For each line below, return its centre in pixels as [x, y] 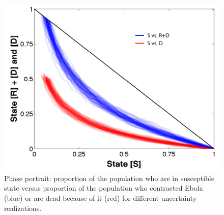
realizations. [23, 208]
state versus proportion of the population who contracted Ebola [104, 188]
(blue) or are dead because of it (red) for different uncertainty [101, 198]
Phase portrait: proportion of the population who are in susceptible [109, 178]
